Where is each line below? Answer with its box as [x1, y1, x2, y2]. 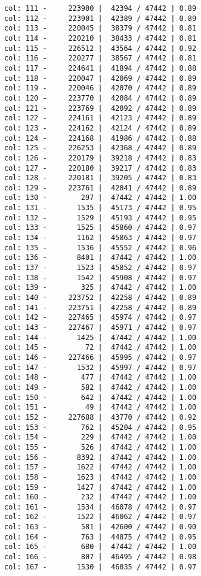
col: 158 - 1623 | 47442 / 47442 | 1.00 [4, 472, 197, 481]
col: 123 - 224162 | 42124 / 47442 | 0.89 [4, 123, 197, 132]
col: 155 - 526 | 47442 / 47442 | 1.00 [4, 442, 197, 451]
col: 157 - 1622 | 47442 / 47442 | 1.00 [4, 463, 197, 472]
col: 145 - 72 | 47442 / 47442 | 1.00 [4, 343, 197, 352]
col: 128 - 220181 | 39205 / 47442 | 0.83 [4, 174, 197, 183]
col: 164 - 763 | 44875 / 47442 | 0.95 [4, 532, 197, 541]
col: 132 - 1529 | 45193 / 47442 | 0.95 [4, 213, 197, 222]
